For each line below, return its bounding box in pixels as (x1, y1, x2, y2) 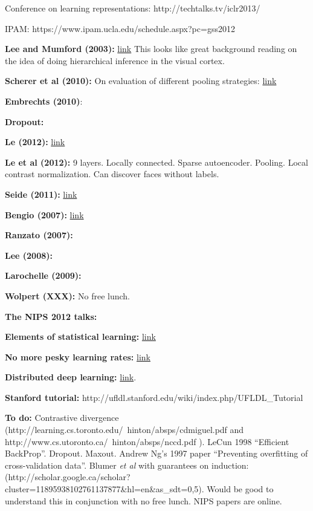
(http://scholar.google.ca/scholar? (5, 470, 131, 483)
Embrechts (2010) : (5, 94, 83, 107)
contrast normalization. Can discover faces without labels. (5, 168, 219, 180)
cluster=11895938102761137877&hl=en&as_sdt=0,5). (5, 483, 204, 495)
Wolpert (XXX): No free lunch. (5, 289, 130, 302)
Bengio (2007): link (5, 208, 84, 221)
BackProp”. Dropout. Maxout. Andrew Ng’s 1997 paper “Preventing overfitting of (5, 447, 308, 460)
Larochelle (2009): (5, 269, 82, 282)
